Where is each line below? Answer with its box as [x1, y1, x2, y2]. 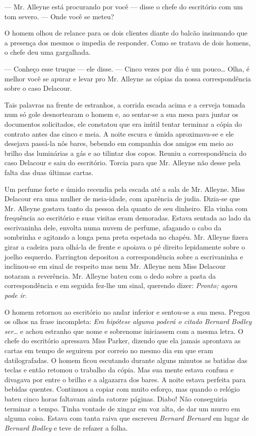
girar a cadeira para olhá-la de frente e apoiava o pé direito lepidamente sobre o [4, 242, 245, 252]
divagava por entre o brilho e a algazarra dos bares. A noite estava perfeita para [4, 374, 246, 384]
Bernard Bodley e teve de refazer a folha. [4, 422, 128, 433]
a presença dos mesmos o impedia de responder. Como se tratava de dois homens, [4, 37, 251, 47]
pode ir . [4, 290, 27, 300]
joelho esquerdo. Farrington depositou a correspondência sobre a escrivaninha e [4, 251, 243, 261]
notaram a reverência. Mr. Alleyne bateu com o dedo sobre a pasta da [4, 270, 216, 281]
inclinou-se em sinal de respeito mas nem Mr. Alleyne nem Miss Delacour [4, 261, 226, 271]
